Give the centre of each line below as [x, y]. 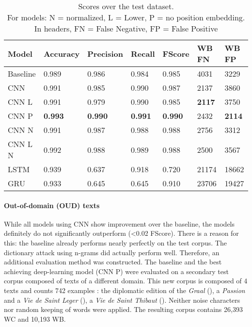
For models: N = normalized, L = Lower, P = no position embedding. [126, 17]
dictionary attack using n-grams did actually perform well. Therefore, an [112, 252]
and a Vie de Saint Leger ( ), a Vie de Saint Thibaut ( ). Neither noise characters [122, 300]
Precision [105, 53]
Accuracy [62, 53]
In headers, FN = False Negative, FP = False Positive [126, 28]
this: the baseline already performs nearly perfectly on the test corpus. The [115, 242]
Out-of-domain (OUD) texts [52, 205]
